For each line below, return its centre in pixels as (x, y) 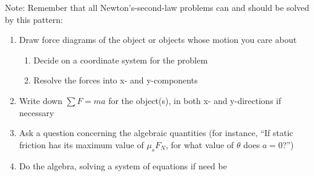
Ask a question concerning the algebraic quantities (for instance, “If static (156, 133)
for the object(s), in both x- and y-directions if (195, 100)
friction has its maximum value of (81, 144)
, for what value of (200, 144)
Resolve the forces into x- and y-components (116, 80)
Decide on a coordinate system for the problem (121, 60)
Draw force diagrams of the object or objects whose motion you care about (158, 40)
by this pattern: (34, 19)
